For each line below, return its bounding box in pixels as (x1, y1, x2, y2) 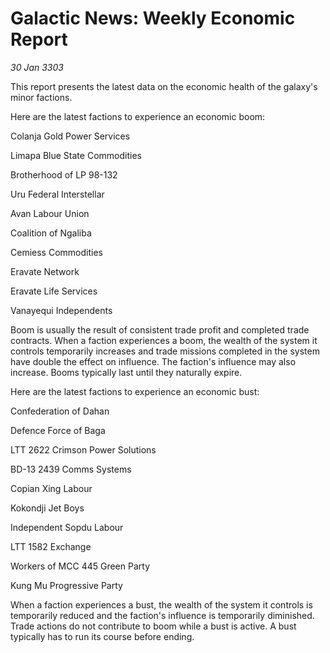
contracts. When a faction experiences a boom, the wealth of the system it (10, 334, 318, 346)
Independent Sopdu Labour (10, 521, 124, 533)
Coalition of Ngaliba (10, 227, 92, 239)
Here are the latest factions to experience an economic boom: (10, 110, 266, 122)
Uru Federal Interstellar (10, 188, 105, 200)
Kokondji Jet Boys (10, 502, 85, 514)
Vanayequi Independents (10, 304, 113, 316)
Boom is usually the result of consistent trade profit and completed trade (10, 323, 310, 336)
